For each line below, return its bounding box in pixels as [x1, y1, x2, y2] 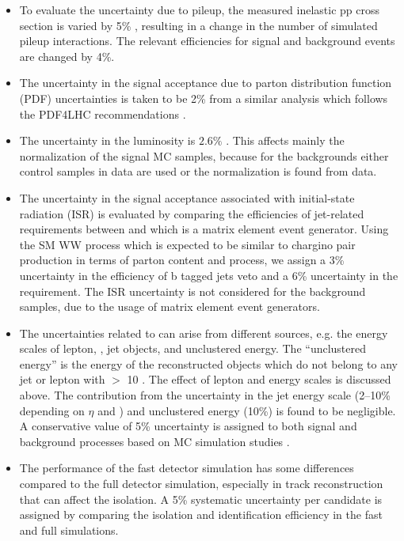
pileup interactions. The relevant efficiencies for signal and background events [19, 32, 395, 49]
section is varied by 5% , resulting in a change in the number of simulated [19, 17, 378, 33]
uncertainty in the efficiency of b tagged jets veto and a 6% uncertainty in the [19, 267, 398, 283]
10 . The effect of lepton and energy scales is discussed [127, 371, 391, 388]
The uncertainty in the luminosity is [19, 132, 196, 149]
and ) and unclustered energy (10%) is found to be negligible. [97, 402, 396, 418]
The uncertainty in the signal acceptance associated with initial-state [19, 189, 355, 206]
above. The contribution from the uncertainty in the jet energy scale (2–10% [19, 387, 391, 403]
